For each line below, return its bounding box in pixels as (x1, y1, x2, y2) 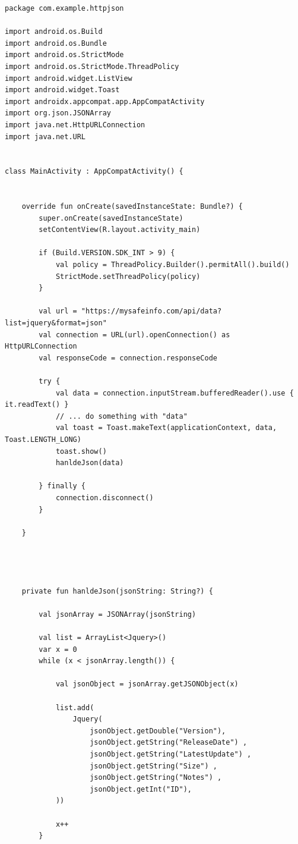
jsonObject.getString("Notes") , (90, 773, 222, 782)
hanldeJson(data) (55, 459, 124, 468)
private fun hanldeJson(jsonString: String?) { (21, 586, 213, 595)
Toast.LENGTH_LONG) (5, 435, 81, 444)
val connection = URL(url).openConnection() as (39, 330, 230, 339)
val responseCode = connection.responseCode (39, 353, 217, 362)
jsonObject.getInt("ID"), (90, 785, 192, 793)
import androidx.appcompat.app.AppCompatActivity (5, 97, 205, 106)
